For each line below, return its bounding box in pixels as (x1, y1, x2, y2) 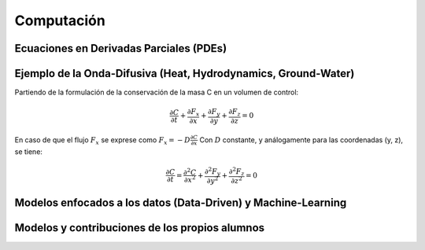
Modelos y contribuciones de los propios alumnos (14, 221, 265, 235)
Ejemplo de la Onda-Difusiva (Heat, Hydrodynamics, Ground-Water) (14, 67, 355, 80)
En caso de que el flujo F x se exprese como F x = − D (14, 134, 190, 146)
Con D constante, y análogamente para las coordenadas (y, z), (199, 134, 404, 145)
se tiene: (14, 146, 43, 156)
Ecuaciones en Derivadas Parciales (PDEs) (14, 42, 227, 55)
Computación (14, 12, 105, 29)
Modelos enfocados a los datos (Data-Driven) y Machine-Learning (14, 197, 347, 210)
